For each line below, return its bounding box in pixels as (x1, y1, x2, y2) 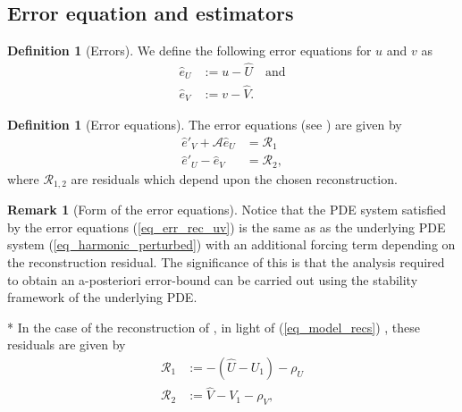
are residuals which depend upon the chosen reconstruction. (71, 169, 398, 188)
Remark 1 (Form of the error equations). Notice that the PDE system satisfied (7, 200, 446, 219)
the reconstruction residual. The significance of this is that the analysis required (7, 253, 445, 271)
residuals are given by (7, 335, 126, 354)
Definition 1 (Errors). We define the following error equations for (7, 41, 372, 60)
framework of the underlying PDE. (7, 288, 197, 307)
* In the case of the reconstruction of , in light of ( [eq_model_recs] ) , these (7, 317, 421, 336)
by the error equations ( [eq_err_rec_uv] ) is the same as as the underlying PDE (7, 217, 446, 236)
